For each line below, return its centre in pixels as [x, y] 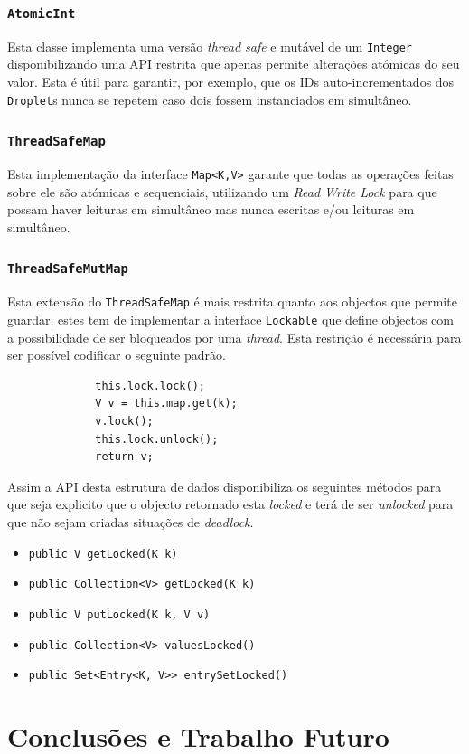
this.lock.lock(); [150, 386]
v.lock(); [124, 421]
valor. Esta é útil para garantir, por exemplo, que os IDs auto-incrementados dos [231, 82]
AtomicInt [42, 13]
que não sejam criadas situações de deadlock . [131, 521]
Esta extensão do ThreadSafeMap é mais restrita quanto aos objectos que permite [232, 302]
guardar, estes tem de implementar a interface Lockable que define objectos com [230, 319]
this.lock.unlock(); [157, 439]
